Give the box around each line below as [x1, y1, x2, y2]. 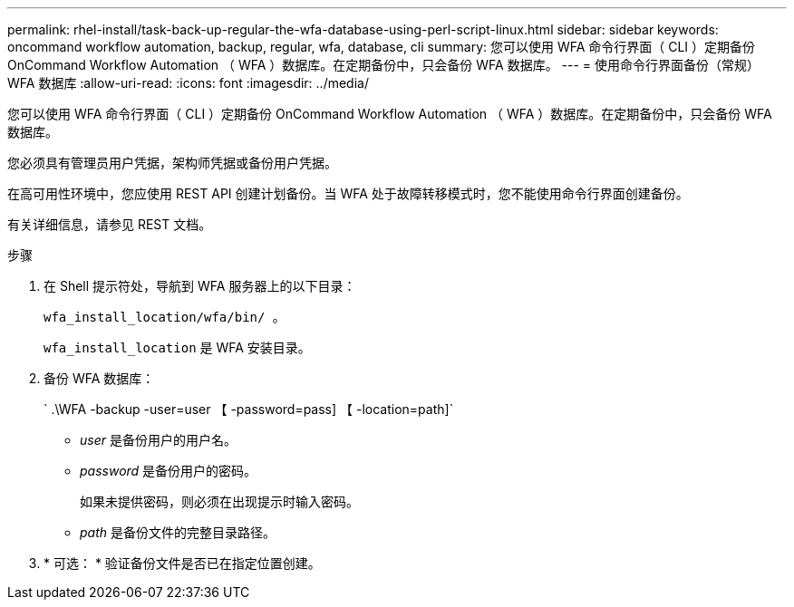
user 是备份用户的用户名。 [80, 432, 237, 448]
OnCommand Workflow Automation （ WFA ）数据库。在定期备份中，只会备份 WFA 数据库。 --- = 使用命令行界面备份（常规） [7, 57, 760, 72]
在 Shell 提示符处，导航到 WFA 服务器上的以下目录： [44, 278, 356, 294]
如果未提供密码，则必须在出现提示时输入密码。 [80, 494, 359, 509]
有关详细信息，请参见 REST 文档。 [7, 217, 212, 232]
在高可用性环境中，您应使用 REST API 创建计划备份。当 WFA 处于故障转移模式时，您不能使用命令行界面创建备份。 [7, 186, 689, 201]
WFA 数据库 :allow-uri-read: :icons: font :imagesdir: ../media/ [7, 75, 369, 91]
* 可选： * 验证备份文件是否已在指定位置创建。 [44, 555, 321, 571]
